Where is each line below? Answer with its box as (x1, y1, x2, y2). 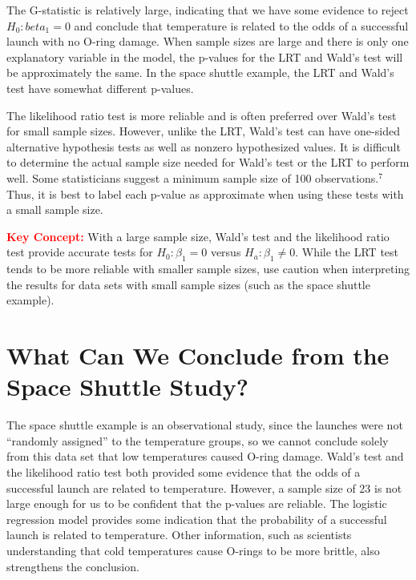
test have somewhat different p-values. (6, 79, 194, 96)
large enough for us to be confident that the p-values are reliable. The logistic (6, 495, 387, 512)
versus (210, 244, 241, 260)
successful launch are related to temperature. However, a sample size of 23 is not (6, 479, 402, 496)
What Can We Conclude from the (6, 339, 390, 372)
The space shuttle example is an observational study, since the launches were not (6, 417, 403, 433)
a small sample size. (6, 201, 103, 218)
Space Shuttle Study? (6, 370, 248, 403)
